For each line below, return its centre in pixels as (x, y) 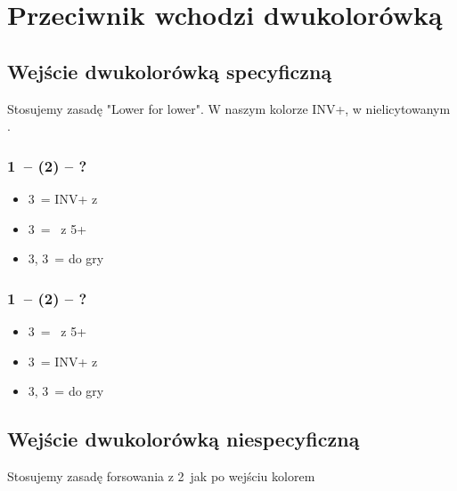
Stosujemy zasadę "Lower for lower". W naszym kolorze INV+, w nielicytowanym (229, 108)
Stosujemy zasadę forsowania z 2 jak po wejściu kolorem (161, 475)
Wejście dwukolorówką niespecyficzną (184, 439)
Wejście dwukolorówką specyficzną (170, 71)
